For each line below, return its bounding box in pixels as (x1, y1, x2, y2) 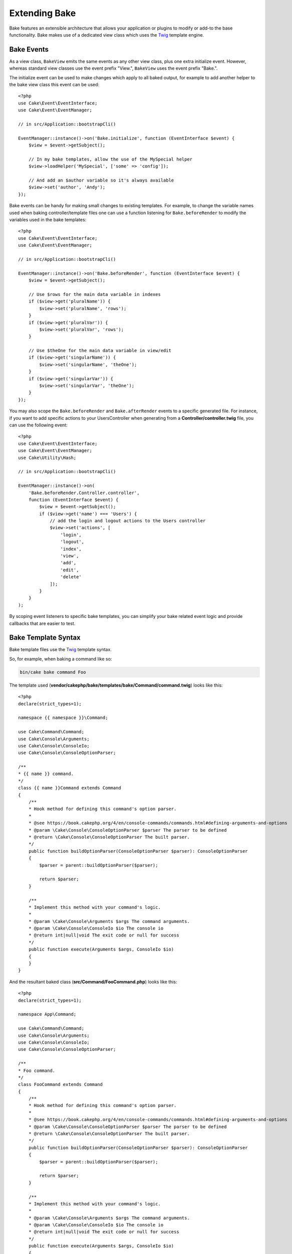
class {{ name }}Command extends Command (18, 785, 121, 791)
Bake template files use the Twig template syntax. (9, 647, 112, 653)
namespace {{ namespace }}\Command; (18, 715, 108, 721)
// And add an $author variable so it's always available (28, 178, 174, 183)
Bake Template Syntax (9, 634, 81, 642)
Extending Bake (9, 8, 76, 19)
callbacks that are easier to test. (9, 620, 76, 626)
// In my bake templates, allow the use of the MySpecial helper (28, 156, 193, 162)
